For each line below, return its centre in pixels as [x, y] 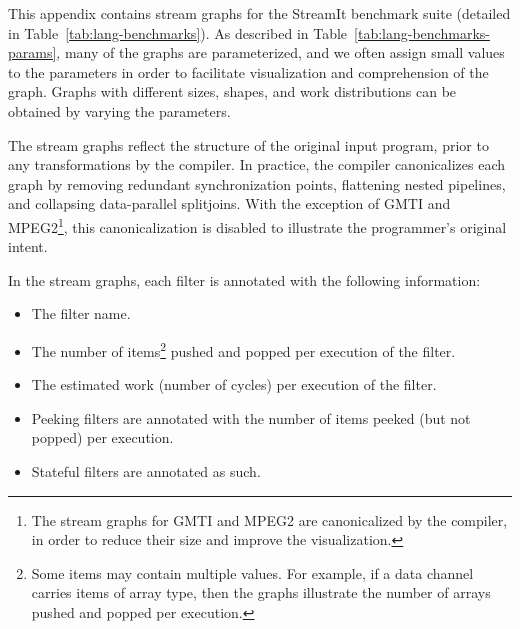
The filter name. [81, 313]
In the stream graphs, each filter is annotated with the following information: [244, 279]
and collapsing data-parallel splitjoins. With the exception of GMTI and [229, 203]
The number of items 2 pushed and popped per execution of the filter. [243, 349]
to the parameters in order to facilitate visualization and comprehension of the [248, 71]
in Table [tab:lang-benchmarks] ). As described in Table [178, 32]
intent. [28, 246]
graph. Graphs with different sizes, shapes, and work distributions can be [232, 91]
